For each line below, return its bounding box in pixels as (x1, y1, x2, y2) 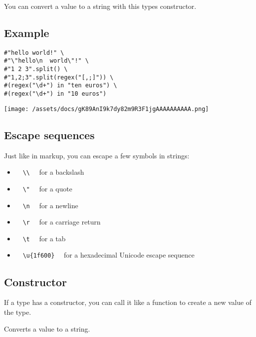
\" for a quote (23, 183, 73, 193)
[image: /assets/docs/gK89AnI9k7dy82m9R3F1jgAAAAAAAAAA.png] (4, 105, 209, 112)
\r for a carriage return (23, 217, 101, 227)
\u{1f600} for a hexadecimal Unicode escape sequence (23, 250, 195, 260)
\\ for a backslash (23, 167, 84, 177)
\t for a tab (23, 233, 66, 243)
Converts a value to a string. (4, 323, 90, 334)
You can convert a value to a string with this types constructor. (4, 1, 196, 11)
